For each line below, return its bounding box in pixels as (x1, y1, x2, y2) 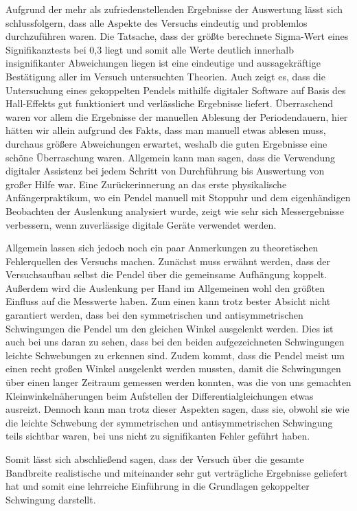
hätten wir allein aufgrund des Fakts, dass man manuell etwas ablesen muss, (5, 123, 326, 137)
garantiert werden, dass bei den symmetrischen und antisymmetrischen (5, 308, 303, 322)
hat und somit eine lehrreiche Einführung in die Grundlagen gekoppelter (5, 479, 310, 493)
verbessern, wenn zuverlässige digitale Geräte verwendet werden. (5, 217, 277, 231)
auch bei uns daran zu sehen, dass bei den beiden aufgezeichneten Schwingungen (5, 334, 345, 349)
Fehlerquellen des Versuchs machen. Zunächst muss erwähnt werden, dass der (5, 253, 331, 268)
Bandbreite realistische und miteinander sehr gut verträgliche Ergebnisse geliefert (5, 465, 348, 479)
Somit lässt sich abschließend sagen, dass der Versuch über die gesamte (5, 452, 304, 466)
